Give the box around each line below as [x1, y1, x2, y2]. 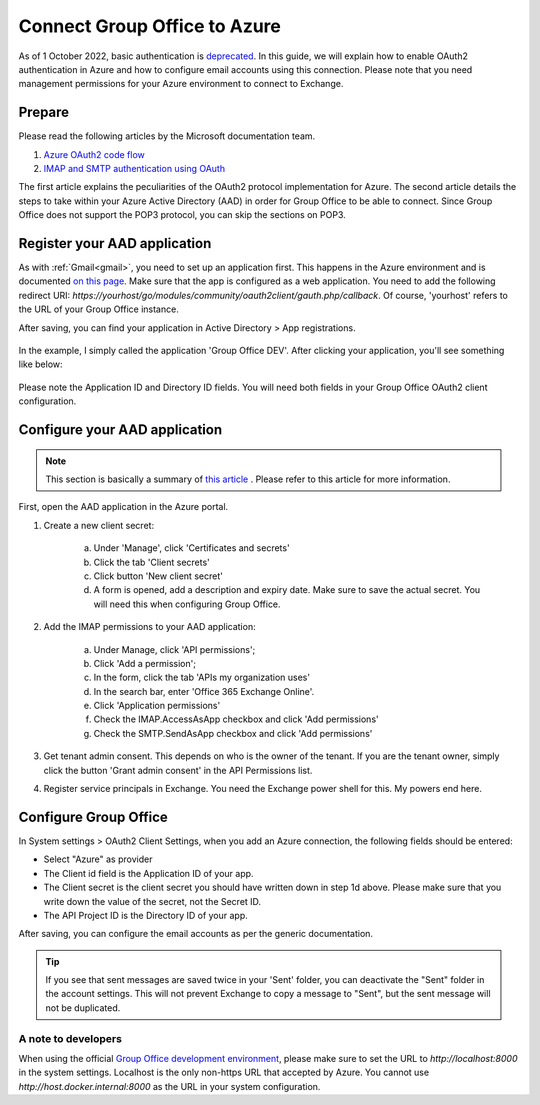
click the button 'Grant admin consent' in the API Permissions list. [43, 764, 313, 776]
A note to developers [18, 1031, 122, 1045]
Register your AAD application [18, 235, 212, 252]
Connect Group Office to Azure [18, 15, 282, 37]
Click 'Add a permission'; [93, 657, 197, 669]
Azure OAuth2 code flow [43, 148, 145, 160]
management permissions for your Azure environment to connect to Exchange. [18, 78, 344, 90]
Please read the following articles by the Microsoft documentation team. [18, 130, 316, 142]
